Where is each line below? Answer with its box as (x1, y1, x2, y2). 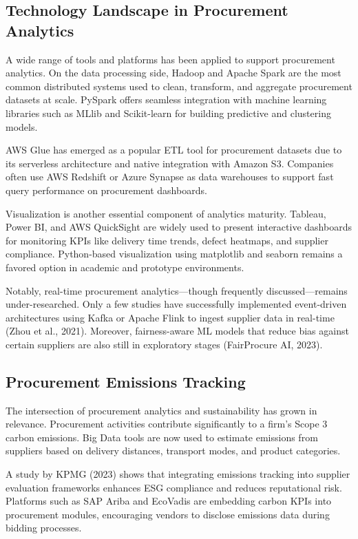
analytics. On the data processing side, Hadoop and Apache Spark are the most (6, 65, 341, 80)
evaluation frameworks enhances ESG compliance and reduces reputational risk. (6, 480, 342, 494)
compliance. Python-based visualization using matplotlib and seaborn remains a (6, 246, 343, 261)
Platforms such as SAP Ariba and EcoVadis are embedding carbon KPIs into (6, 494, 332, 508)
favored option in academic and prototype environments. (6, 260, 244, 274)
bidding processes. (6, 520, 82, 535)
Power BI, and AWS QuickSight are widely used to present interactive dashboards (6, 220, 352, 234)
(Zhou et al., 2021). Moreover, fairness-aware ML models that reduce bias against (6, 324, 349, 338)
